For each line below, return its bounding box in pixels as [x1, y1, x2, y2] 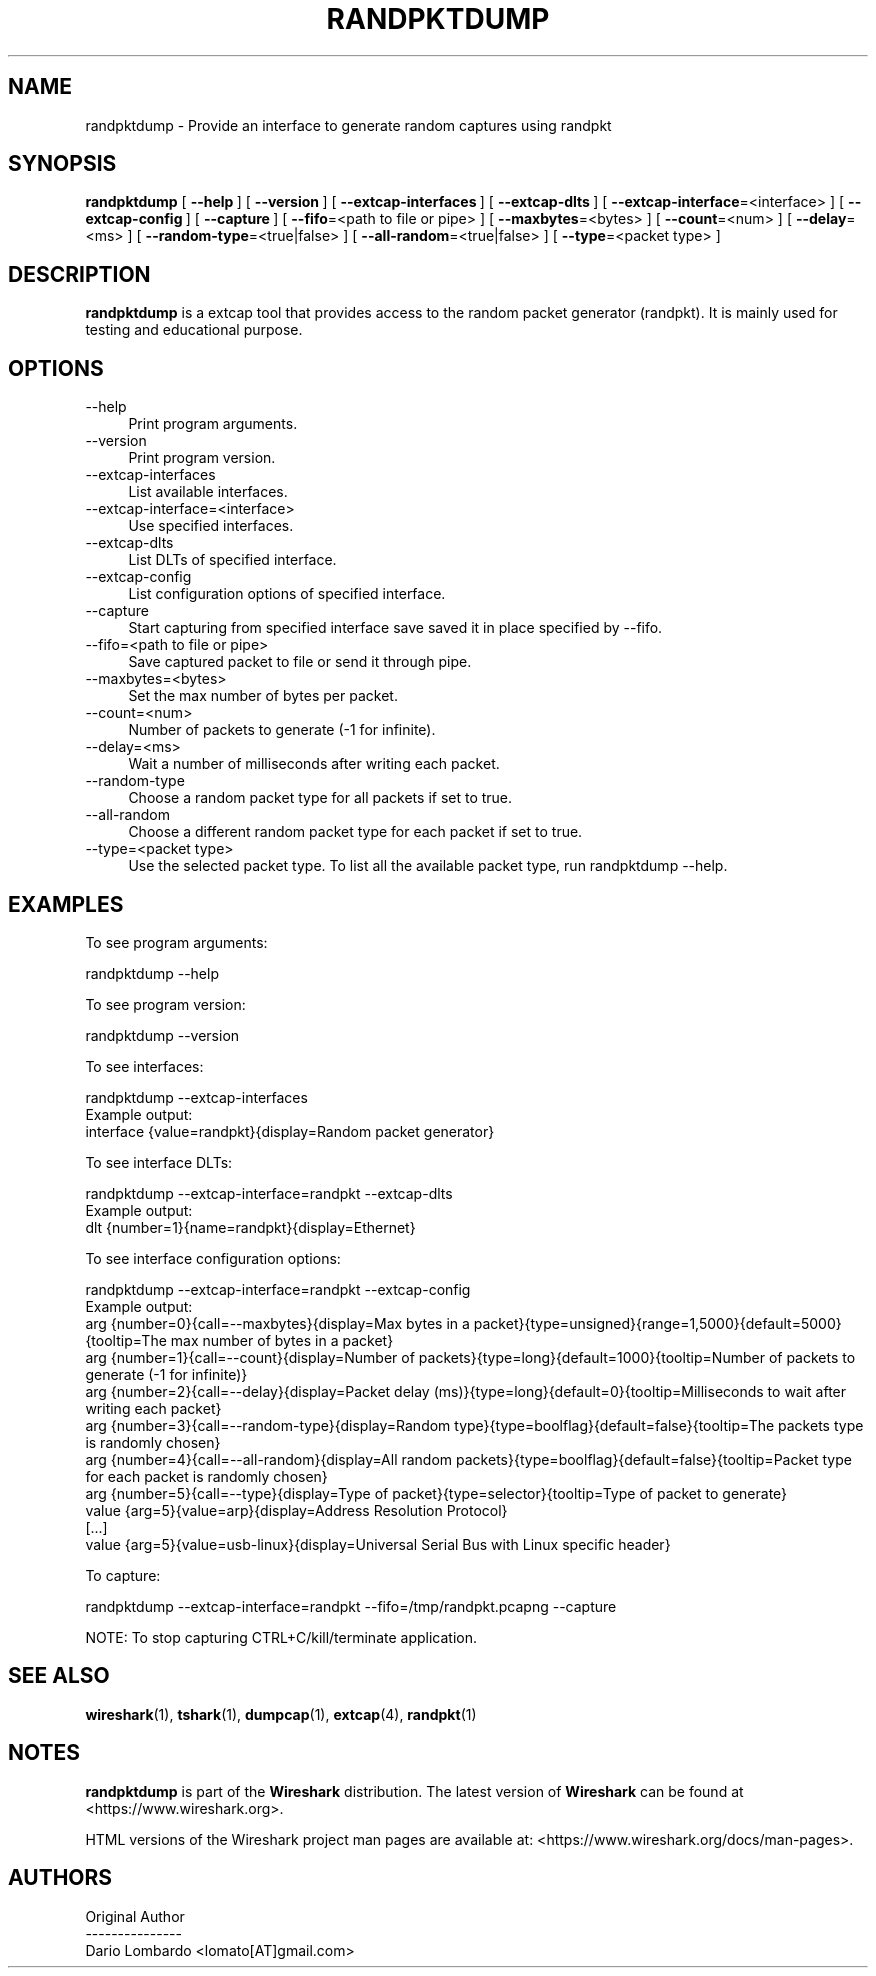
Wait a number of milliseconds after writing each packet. [128, 755, 500, 773]
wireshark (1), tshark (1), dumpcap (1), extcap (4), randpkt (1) [85, 1705, 477, 1723]
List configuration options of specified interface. [128, 585, 446, 603]
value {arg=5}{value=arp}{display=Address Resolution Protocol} [85, 1501, 508, 1519]
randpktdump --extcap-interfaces [85, 1088, 308, 1106]
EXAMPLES [8, 891, 124, 917]
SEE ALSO [8, 1663, 110, 1689]
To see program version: [85, 995, 246, 1013]
